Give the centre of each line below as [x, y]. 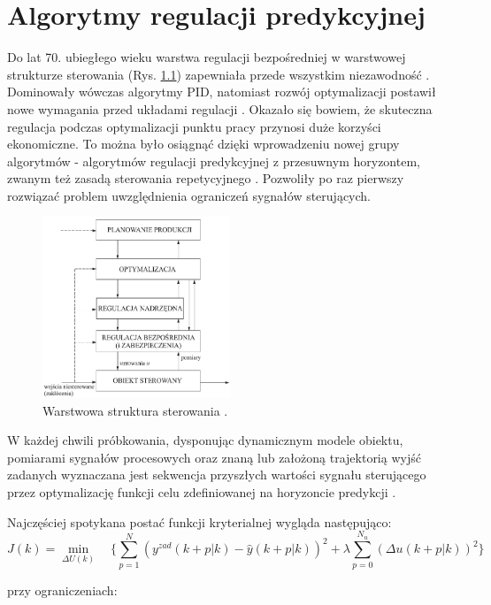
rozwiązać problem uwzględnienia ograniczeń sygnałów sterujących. [189, 195]
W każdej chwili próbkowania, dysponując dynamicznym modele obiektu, [205, 440]
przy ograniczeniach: [62, 590]
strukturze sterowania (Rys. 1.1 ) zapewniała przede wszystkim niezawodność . [219, 74]
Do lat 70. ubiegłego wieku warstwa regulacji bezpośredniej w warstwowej [207, 57]
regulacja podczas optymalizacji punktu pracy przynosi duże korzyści [194, 126]
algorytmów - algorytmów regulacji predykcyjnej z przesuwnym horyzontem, [214, 161]
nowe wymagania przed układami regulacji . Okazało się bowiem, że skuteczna [220, 108]
